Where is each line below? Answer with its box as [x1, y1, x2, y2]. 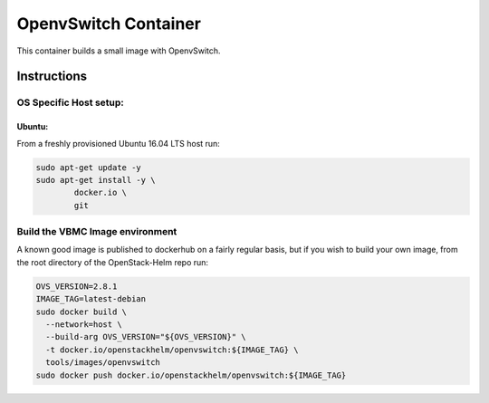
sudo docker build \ [35, 306, 127, 317]
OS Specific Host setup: [16, 96, 124, 109]
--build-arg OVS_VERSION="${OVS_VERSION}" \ [45, 331, 246, 342]
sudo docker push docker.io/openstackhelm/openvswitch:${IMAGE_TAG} [35, 369, 347, 380]
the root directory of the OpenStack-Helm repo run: [16, 256, 208, 267]
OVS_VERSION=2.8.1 [35, 281, 118, 292]
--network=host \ [45, 319, 122, 330]
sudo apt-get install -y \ [35, 175, 156, 185]
